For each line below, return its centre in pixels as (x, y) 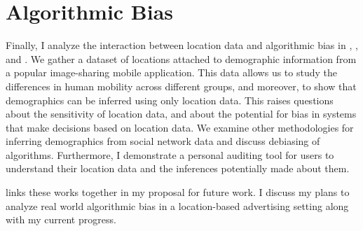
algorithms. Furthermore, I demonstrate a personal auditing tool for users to (170, 154)
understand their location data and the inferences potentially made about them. (178, 168)
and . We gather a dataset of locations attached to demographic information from (181, 58)
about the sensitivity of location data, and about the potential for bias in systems (181, 114)
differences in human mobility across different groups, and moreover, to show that (181, 86)
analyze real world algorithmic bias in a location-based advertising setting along (177, 205)
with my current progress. (61, 219)
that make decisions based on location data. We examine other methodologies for (180, 127)
